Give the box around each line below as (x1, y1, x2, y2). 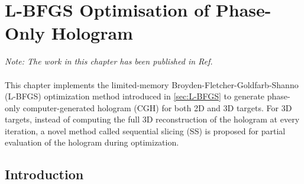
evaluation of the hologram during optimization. (5, 136, 179, 149)
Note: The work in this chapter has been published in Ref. (5, 55, 213, 67)
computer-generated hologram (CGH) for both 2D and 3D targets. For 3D (22, 101, 292, 114)
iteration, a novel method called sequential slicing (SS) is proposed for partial (5, 124, 286, 137)
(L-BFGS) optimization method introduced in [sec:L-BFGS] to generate (5, 90, 265, 102)
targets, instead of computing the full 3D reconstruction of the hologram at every (5, 113, 300, 125)
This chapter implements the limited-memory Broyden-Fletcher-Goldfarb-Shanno (5, 78, 299, 91)
